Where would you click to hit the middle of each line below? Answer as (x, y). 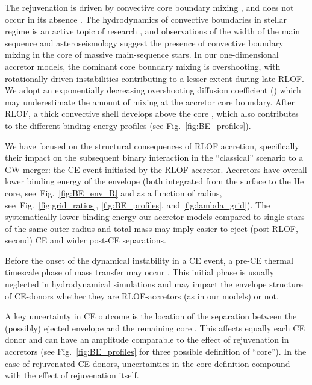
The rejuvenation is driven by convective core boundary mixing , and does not (149, 7)
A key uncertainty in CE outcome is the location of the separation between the (151, 316)
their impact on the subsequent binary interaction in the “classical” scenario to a (154, 158)
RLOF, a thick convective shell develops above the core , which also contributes (152, 114)
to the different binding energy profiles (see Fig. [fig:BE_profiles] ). (128, 125)
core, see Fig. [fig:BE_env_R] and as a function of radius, (114, 192)
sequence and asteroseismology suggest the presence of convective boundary (144, 42)
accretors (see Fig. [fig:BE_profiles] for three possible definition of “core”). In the (156, 352)
